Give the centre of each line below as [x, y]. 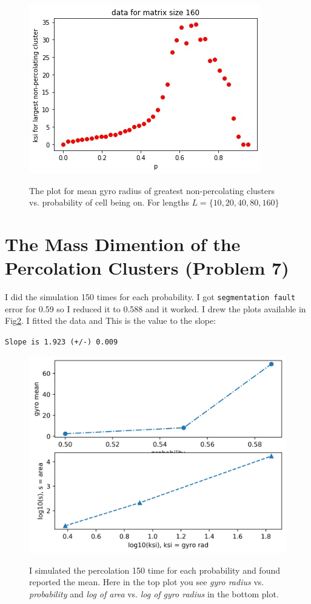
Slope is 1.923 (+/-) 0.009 [62, 342]
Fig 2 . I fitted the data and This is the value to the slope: [111, 320]
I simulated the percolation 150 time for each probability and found [155, 570]
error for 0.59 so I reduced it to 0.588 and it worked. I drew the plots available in [155, 308]
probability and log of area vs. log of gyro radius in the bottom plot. [154, 593]
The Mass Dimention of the [123, 243]
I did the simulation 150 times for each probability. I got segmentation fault [150, 297]
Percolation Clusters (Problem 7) [147, 268]
